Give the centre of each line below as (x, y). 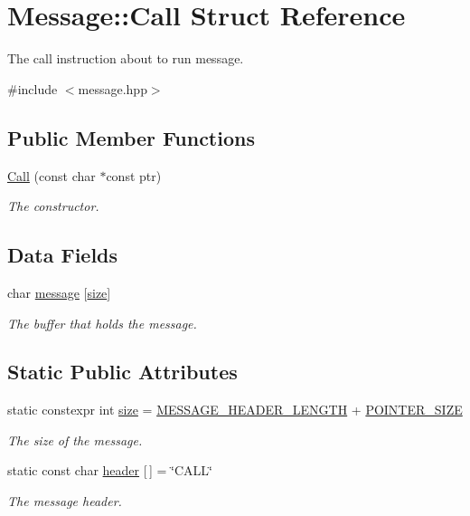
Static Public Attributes (122, 372)
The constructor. (53, 206)
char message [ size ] (59, 292)
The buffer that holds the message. (102, 323)
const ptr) (134, 175)
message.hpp (113, 88)
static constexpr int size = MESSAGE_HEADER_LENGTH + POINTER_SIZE (235, 410)
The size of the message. (75, 440)
